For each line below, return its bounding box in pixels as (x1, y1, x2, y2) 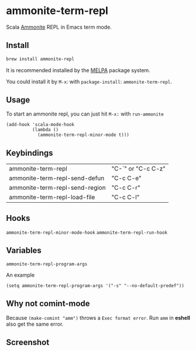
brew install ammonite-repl (6, 56, 75, 62)
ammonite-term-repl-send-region (9, 183, 106, 192)
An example (6, 271, 35, 278)
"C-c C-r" (111, 183, 140, 192)
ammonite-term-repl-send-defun (9, 174, 105, 182)
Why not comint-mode (6, 299, 90, 309)
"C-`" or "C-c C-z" (111, 165, 166, 173)
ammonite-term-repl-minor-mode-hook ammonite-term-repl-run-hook (6, 230, 168, 236)
